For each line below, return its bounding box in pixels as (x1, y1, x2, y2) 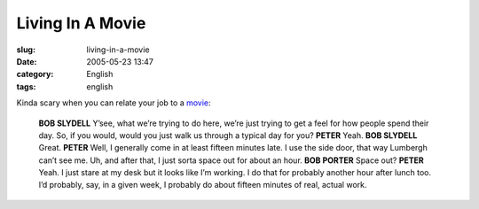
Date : (16, 56, 37, 66)
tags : (16, 81, 36, 92)
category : (16, 69, 54, 80)
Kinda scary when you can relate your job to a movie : (16, 97, 212, 108)
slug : (16, 44, 35, 55)
